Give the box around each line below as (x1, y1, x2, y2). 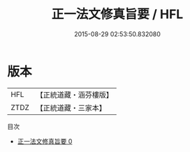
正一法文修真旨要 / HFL (51, 6, 184, 22)
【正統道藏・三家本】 (36, 102, 107, 112)
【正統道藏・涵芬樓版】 (36, 90, 114, 100)
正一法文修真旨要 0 (17, 137, 73, 145)
